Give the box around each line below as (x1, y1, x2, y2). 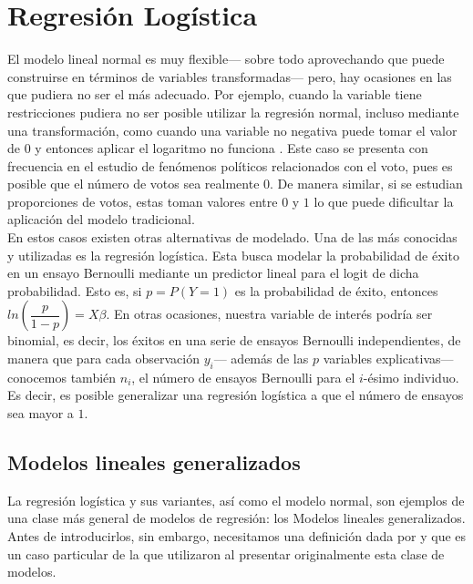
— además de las (213, 349, 309, 368)
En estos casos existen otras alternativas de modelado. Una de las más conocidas (7, 228, 458, 247)
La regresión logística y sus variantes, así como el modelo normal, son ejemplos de (7, 490, 465, 509)
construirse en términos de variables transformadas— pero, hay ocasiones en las (7, 67, 452, 86)
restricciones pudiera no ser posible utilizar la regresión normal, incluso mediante (7, 102, 459, 121)
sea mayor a (7, 404, 74, 423)
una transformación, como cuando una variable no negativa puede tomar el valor (7, 120, 458, 139)
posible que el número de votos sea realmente (7, 174, 260, 193)
